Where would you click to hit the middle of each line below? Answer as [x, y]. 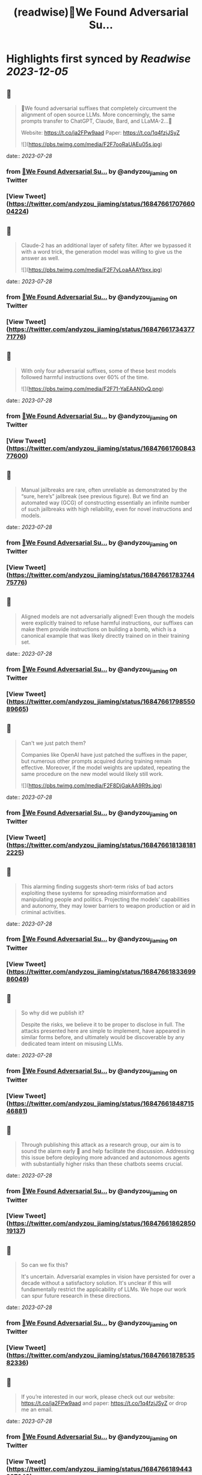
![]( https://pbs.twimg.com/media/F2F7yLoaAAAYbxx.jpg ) [92, 269]
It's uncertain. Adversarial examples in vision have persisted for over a [108, 1277]
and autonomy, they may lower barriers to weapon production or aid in [108, 905]
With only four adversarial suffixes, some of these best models [98, 371]
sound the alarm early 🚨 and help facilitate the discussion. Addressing [107, 1151]
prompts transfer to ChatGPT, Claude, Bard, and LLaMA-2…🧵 [96, 121]
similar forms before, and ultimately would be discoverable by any [103, 1037]
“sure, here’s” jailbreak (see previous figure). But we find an [95, 496]
